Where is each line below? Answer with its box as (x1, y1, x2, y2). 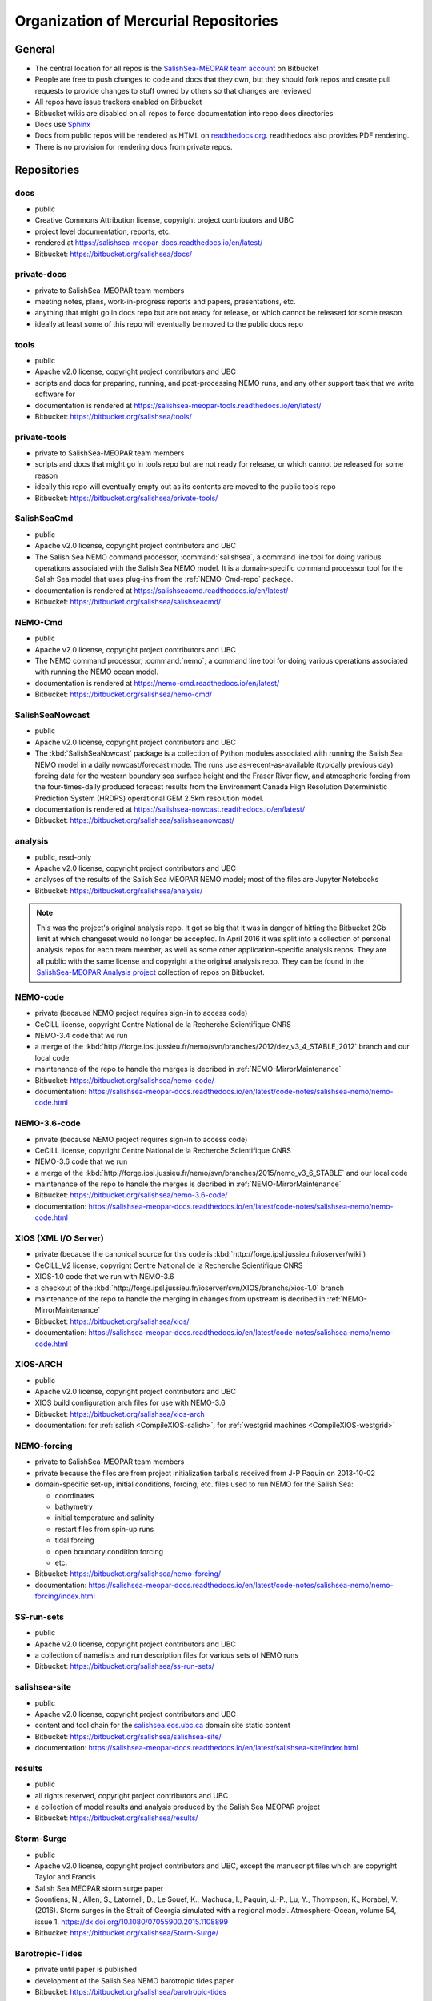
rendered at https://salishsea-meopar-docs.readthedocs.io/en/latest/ (34, 238, 263, 247)
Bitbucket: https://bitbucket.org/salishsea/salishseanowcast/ (34, 816, 235, 825)
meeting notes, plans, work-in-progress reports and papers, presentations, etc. (34, 297, 296, 307)
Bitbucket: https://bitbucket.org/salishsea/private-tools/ (34, 493, 218, 503)
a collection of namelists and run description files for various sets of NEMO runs (34, 1650, 299, 1660)
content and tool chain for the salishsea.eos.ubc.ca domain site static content (34, 1721, 291, 1730)
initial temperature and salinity (54, 1513, 155, 1522)
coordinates (54, 1490, 94, 1500)
